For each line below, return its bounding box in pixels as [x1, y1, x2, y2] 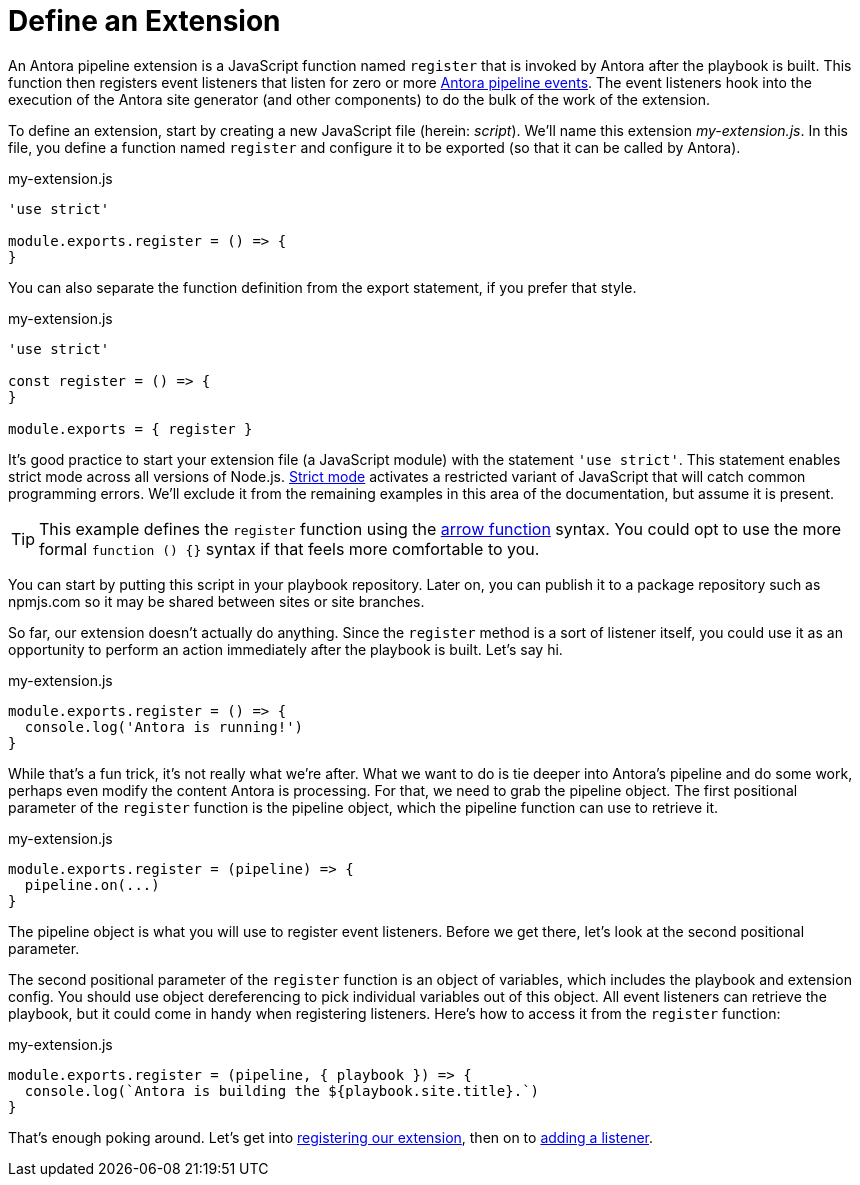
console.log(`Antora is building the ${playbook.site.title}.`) [24, 1082, 540, 1099]
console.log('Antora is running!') [24, 718, 304, 735]
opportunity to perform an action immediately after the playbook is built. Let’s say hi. [8, 640, 563, 658]
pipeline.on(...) [24, 876, 160, 893]
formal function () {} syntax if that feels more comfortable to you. [39, 538, 540, 559]
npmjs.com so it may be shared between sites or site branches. [8, 592, 425, 610]
